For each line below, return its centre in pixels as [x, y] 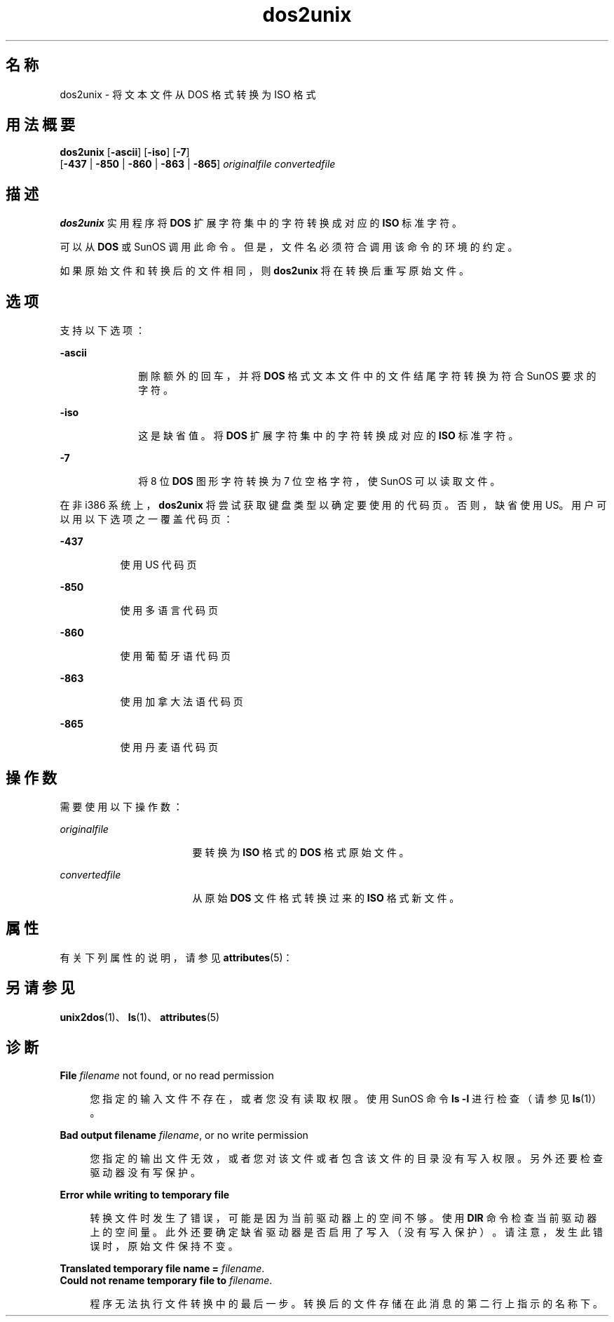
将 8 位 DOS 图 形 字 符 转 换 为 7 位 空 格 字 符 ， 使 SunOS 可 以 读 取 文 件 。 [319, 481]
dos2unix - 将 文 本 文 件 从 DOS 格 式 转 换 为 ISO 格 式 [188, 94]
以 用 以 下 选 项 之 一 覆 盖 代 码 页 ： [146, 519]
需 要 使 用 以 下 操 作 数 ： [121, 806]
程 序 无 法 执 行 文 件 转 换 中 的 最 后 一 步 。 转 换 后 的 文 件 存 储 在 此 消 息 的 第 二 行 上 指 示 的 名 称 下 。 [346, 1303]
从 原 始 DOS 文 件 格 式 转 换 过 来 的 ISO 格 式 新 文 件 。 [326, 897]
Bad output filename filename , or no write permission [184, 1135]
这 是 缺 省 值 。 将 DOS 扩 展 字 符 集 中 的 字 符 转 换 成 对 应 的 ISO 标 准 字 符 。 [328, 436]
